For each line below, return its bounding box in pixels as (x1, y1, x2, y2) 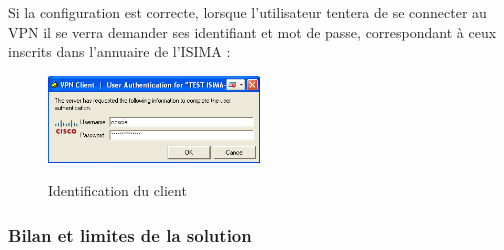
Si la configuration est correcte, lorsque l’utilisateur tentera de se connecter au (8, 2, 487, 22)
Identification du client (48, 180, 187, 201)
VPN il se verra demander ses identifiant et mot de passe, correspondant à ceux (8, 21, 497, 42)
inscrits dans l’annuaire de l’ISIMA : (8, 41, 231, 62)
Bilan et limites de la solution (8, 222, 252, 247)
